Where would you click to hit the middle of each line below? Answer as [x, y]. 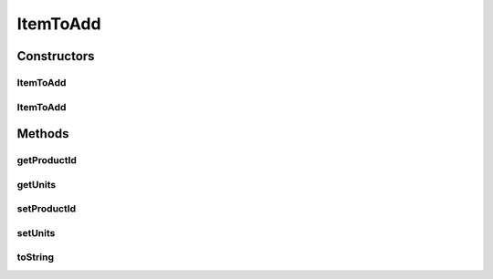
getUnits [37, 184]
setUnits [36, 232]
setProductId [47, 209]
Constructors [56, 56]
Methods [43, 134]
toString [36, 257]
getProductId [47, 160]
